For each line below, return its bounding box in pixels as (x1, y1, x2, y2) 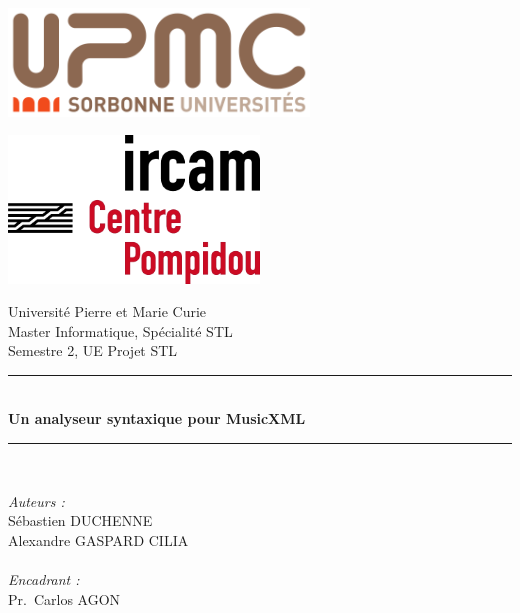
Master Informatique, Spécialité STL (8, 320, 233, 341)
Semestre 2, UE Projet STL (8, 340, 178, 361)
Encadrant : (8, 569, 80, 590)
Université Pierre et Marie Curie (8, 301, 207, 322)
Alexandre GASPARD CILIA (8, 529, 189, 550)
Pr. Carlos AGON (8, 588, 121, 609)
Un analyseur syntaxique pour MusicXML (8, 408, 306, 429)
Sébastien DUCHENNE (8, 510, 153, 531)
